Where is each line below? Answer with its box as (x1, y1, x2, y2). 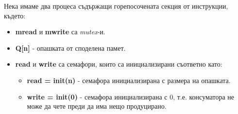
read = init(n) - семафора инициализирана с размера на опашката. (27, 75, 231, 85)
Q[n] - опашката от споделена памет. (15, 43, 126, 53)
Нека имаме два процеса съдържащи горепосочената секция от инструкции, (4, 1, 228, 11)
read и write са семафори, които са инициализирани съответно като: (15, 59, 222, 69)
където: (4, 10, 26, 20)
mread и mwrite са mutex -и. (15, 27, 105, 37)
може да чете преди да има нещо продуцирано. (27, 101, 167, 111)
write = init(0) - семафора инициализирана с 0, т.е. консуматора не (27, 91, 235, 101)
